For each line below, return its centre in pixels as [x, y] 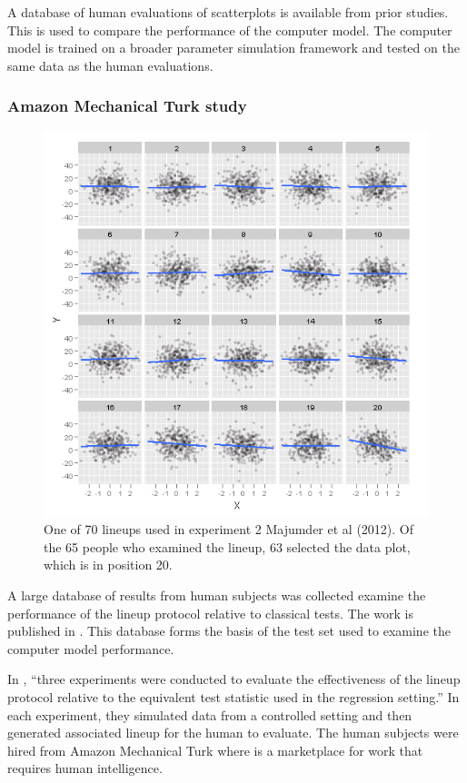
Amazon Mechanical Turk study [127, 106]
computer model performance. [91, 648]
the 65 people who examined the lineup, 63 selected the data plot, [227, 546]
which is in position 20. [108, 565]
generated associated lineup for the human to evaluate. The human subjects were [233, 733]
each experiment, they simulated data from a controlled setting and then [210, 714]
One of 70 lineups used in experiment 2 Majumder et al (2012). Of [229, 529]
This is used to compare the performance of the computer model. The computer [230, 30]
